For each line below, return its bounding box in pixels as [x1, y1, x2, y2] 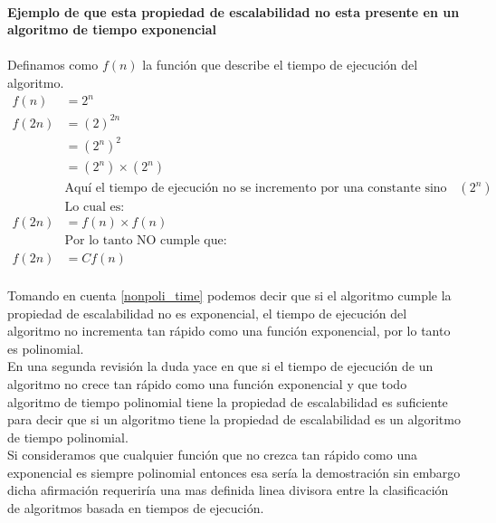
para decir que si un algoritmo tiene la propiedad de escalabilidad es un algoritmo [7, 410, 461, 429]
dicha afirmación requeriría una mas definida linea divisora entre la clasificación [7, 480, 449, 499]
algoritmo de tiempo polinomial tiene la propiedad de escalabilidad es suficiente [7, 392, 448, 411]
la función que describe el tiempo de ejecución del [142, 55, 418, 74]
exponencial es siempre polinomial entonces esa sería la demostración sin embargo [7, 462, 461, 481]
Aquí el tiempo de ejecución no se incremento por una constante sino [64, 182, 447, 195]
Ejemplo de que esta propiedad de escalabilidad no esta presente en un [7, 2, 460, 21]
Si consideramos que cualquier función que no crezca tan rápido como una [7, 445, 417, 464]
